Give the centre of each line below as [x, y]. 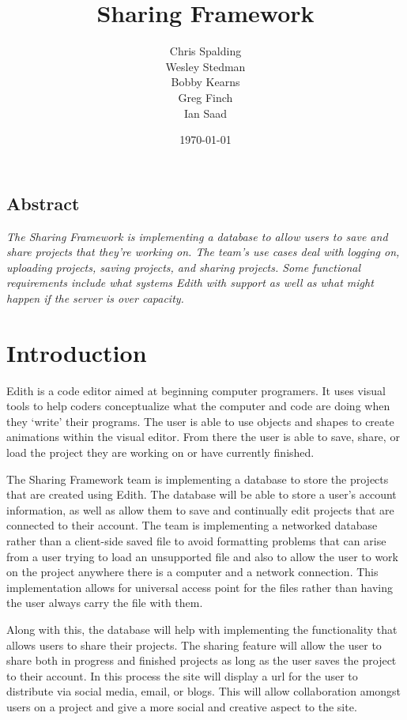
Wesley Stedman [205, 66]
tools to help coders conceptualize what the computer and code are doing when [198, 406]
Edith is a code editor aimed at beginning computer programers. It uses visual [196, 390]
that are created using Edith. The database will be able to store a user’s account [202, 494]
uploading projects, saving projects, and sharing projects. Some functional [184, 267]
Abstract [43, 203]
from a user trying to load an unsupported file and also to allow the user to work [203, 556]
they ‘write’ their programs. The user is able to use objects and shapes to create [200, 421]
